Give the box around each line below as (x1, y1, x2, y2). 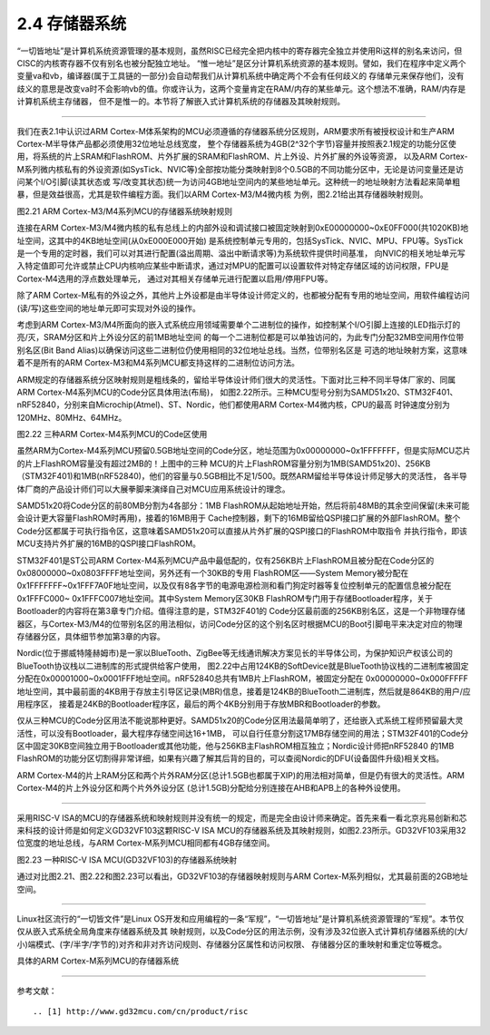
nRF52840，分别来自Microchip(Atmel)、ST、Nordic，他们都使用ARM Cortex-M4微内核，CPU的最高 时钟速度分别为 (16, 399, 451, 410)
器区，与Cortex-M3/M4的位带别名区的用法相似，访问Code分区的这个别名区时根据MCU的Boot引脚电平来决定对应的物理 (16, 618, 463, 630)
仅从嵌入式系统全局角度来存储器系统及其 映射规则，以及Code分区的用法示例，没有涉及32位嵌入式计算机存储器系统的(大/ (16, 926, 468, 937)
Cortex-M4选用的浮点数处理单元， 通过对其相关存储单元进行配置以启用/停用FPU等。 (16, 273, 333, 284)
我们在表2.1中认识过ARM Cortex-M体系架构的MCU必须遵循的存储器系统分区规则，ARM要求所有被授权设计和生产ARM (16, 125, 456, 136)
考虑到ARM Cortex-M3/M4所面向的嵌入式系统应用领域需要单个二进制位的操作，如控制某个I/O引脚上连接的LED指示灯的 (16, 318, 461, 330)
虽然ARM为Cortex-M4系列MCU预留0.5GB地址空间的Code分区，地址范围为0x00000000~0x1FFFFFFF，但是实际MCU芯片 (16, 445, 471, 456)
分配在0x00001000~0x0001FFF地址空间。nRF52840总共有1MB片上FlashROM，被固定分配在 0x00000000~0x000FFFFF (16, 673, 469, 684)
